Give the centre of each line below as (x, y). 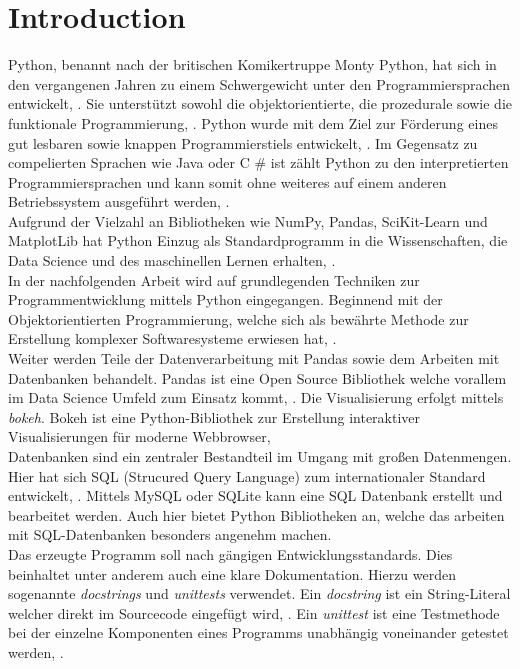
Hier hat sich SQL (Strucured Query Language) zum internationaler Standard (247, 475)
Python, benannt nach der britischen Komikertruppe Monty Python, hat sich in (252, 64)
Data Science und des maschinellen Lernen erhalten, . (172, 260)
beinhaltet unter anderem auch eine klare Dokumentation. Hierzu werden (232, 573)
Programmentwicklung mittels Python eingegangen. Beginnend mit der (225, 299)
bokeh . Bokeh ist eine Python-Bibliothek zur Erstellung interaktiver (214, 416)
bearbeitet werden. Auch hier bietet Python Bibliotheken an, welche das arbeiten (256, 514)
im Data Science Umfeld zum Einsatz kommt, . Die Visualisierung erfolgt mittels (256, 397)
